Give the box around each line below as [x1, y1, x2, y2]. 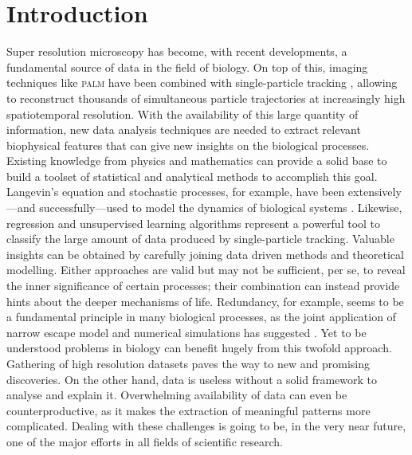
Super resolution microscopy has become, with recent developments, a [6, 43, 347, 60]
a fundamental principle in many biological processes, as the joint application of [6, 308, 396, 325]
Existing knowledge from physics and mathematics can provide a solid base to [6, 152, 387, 169]
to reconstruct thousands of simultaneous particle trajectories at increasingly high [6, 89, 406, 106]
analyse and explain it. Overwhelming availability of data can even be [6, 386, 347, 403]
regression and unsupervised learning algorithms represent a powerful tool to [6, 214, 381, 231]
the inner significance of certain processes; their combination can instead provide [6, 277, 400, 294]
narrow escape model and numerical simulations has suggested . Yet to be [6, 324, 367, 340]
